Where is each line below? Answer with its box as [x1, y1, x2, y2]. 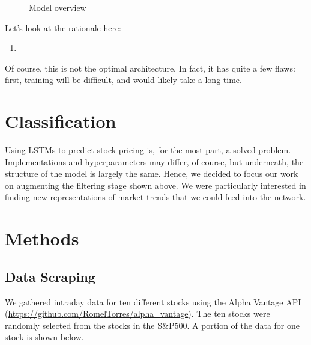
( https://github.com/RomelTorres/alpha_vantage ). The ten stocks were [5, 307, 270, 320]
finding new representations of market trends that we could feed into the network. [5, 191, 306, 203]
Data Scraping [5, 267, 95, 285]
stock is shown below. [5, 331, 84, 343]
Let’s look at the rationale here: [5, 21, 122, 34]
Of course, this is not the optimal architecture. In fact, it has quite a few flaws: [5, 61, 295, 74]
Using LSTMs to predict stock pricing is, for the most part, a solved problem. [5, 144, 291, 156]
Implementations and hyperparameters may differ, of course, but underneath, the [5, 155, 304, 168]
